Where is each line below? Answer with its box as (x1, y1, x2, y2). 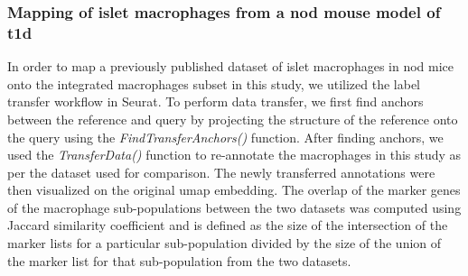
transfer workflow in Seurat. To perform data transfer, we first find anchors (7, 92, 424, 111)
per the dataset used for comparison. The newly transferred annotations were (7, 162, 435, 181)
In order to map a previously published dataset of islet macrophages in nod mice (7, 57, 454, 76)
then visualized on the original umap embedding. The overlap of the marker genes (7, 180, 461, 199)
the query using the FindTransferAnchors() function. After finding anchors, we (7, 127, 444, 146)
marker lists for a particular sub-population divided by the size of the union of (7, 234, 442, 253)
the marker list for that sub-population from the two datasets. (7, 251, 351, 270)
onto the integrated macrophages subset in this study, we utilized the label (7, 74, 421, 93)
